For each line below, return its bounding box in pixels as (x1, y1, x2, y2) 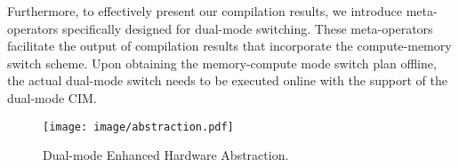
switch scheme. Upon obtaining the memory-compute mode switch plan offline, (7, 53, 437, 72)
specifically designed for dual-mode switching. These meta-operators (61, 19, 433, 37)
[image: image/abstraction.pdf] (43, 120, 234, 133)
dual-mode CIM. (7, 88, 97, 107)
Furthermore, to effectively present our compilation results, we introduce (7, 2, 403, 20)
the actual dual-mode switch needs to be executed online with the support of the (7, 71, 447, 90)
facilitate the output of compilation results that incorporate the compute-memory (7, 36, 452, 55)
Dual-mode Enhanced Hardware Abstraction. (43, 146, 289, 164)
